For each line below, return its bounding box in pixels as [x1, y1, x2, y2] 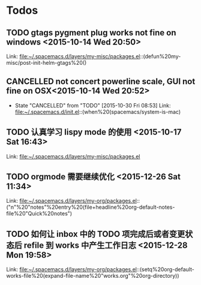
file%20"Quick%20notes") [6, 210, 73, 217]
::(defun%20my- [140, 53, 181, 60]
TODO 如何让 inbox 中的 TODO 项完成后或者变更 [6, 229, 185, 239]
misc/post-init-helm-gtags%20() [6, 59, 87, 66]
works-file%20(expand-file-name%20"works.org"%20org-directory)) [6, 272, 179, 280]
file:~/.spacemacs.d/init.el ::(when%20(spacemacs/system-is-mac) [14, 108, 181, 115]
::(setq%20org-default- [136, 266, 195, 273]
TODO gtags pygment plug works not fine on [6, 28, 176, 38]
